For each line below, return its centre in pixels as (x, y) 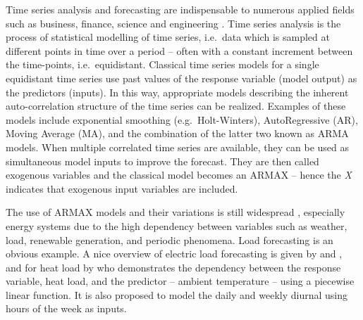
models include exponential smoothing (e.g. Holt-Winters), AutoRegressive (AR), (182, 119)
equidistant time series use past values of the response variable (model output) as (181, 78)
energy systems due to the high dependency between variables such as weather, (177, 225)
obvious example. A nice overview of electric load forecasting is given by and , (174, 254)
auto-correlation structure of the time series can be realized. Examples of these (176, 106)
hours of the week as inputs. (66, 308)
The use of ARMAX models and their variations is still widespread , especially (176, 212)
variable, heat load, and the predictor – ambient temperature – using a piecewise (180, 281)
